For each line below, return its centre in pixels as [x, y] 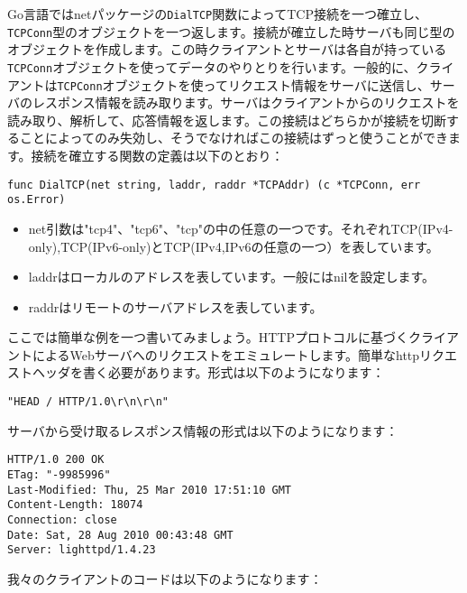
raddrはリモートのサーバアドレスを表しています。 [175, 306]
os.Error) [37, 200]
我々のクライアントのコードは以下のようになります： [165, 578]
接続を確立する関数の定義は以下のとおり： [157, 155]
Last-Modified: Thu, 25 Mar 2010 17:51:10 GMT [149, 490]
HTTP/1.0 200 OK [56, 460]
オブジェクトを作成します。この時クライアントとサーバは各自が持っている [227, 49]
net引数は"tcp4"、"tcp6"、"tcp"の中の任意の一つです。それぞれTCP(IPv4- [241, 228]
